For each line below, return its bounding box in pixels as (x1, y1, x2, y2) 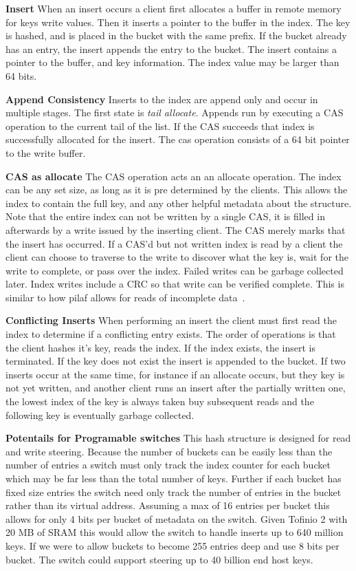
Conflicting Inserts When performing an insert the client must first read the (5, 313, 337, 327)
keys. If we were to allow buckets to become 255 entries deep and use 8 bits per (5, 538, 340, 552)
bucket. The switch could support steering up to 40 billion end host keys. (5, 552, 313, 566)
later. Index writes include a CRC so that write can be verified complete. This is (5, 277, 344, 291)
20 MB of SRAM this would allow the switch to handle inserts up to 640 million (5, 525, 344, 539)
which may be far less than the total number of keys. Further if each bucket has (5, 471, 342, 485)
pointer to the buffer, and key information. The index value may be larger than (5, 55, 340, 69)
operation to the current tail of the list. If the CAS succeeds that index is (5, 118, 315, 133)
